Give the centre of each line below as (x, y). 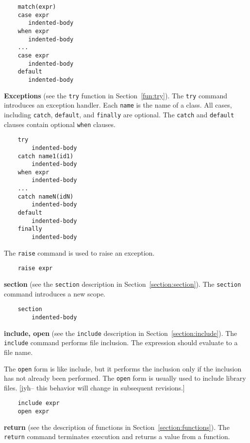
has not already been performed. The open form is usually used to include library (125, 378)
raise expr (35, 268)
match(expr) (37, 7)
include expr (39, 403)
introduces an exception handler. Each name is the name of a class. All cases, (118, 105)
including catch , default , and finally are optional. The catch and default (119, 114)
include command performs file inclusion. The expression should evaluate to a (121, 342)
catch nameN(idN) (46, 196)
